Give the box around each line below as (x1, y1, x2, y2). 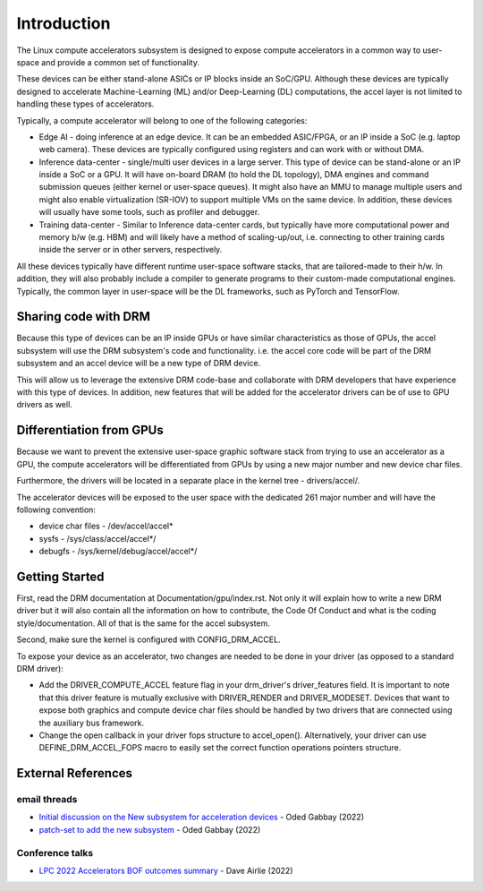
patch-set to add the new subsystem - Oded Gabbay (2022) (38, 824, 261, 835)
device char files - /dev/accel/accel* (38, 520, 174, 532)
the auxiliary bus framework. (38, 717, 145, 728)
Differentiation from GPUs (16, 423, 165, 438)
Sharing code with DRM (16, 309, 151, 324)
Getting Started (16, 569, 105, 584)
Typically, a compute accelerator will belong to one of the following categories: (16, 115, 308, 125)
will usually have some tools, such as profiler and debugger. (38, 207, 260, 218)
